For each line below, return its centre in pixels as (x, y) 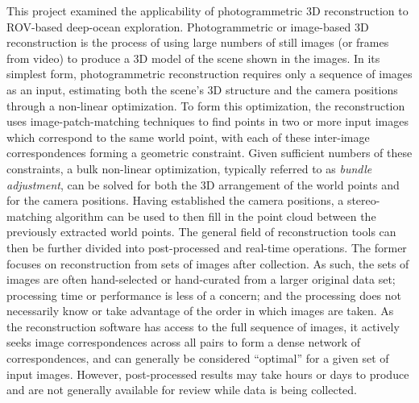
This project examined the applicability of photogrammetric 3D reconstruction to (207, 10)
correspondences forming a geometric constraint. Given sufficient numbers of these (209, 153)
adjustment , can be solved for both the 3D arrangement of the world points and (203, 184)
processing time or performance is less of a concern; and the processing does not (204, 295)
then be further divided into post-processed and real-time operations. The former (207, 247)
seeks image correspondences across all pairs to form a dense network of (184, 342)
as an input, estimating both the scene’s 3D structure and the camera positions (202, 89)
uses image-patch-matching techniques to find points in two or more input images (207, 121)
